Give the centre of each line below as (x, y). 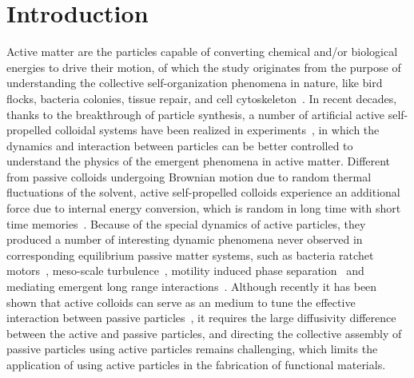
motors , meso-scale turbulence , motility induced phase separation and (185, 271)
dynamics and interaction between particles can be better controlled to (180, 145)
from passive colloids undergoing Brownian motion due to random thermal (189, 176)
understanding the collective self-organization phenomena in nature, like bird (195, 83)
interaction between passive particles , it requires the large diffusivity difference (201, 318)
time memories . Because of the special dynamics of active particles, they (186, 223)
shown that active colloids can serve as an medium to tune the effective (181, 302)
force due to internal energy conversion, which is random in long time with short (204, 208)
